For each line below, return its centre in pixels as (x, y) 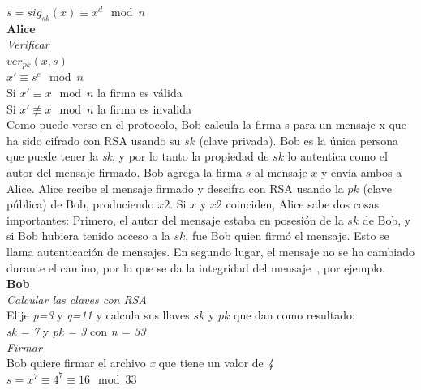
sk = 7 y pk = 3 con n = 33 (76, 330)
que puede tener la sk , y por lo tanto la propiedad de (138, 156)
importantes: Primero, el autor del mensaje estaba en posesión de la (175, 219)
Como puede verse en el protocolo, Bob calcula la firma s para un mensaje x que (206, 124)
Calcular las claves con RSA (77, 299)
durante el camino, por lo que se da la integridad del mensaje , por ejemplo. (196, 267)
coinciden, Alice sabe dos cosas (303, 204)
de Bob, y (387, 219)
